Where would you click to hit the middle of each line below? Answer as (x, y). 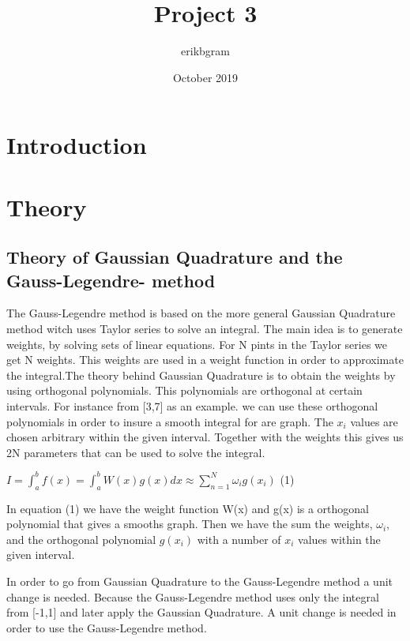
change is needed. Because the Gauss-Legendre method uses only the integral (193, 596)
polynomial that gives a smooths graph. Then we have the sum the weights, (190, 524)
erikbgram (205, 51)
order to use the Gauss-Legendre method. (107, 627)
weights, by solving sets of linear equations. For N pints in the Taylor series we (197, 344)
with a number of (239, 539)
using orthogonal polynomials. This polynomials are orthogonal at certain (184, 390)
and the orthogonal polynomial (81, 539)
